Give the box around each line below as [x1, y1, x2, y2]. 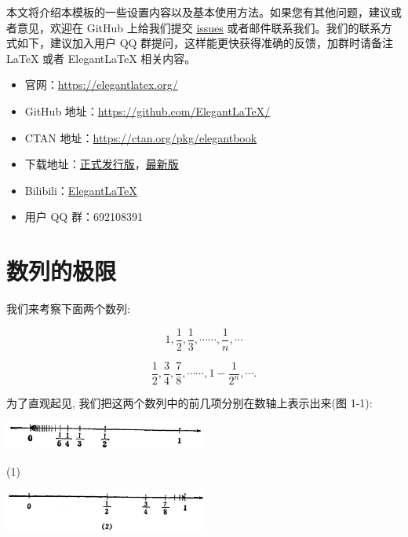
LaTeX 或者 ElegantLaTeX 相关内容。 [6, 50, 196, 66]
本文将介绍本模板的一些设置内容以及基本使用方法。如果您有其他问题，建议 [6, 4, 391, 20]
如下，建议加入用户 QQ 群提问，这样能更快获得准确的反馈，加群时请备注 [16, 35, 394, 51]
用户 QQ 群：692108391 [24, 208, 143, 225]
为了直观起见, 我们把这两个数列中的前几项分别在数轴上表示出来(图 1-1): [6, 395, 373, 411]
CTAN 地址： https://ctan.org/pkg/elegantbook [24, 129, 257, 145]
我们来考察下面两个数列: [6, 300, 130, 317]
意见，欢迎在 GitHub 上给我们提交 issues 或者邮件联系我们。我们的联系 [16, 19, 381, 35]
